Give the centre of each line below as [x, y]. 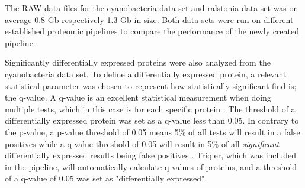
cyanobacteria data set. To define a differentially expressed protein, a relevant [146, 74]
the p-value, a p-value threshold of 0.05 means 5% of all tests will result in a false [152, 132]
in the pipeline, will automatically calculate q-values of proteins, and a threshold [151, 166]
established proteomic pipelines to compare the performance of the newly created [152, 31]
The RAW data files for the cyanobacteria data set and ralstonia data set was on [152, 8]
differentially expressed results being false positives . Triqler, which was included [150, 155]
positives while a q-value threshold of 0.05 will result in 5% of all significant [142, 143]
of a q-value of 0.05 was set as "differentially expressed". [106, 178]
